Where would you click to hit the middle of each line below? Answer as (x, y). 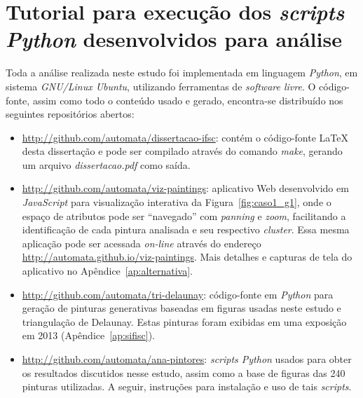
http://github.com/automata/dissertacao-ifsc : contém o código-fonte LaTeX (185, 137)
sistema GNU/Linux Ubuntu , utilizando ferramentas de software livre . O (161, 86)
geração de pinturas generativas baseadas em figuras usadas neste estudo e (181, 308)
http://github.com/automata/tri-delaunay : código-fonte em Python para (178, 294)
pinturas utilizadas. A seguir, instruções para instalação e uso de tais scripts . (187, 386)
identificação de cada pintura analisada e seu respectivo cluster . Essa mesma (186, 229)
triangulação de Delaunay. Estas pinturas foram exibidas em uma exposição (184, 321)
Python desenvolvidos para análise (174, 39)
